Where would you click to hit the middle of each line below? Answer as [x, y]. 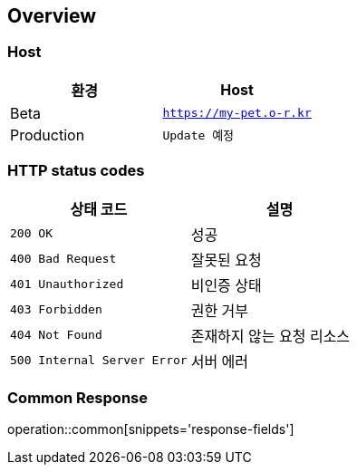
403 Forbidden [56, 310]
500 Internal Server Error [99, 361]
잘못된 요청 [226, 260]
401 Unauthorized [67, 284]
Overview [52, 16]
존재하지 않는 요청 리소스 [270, 336]
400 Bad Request [63, 259]
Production [48, 135]
